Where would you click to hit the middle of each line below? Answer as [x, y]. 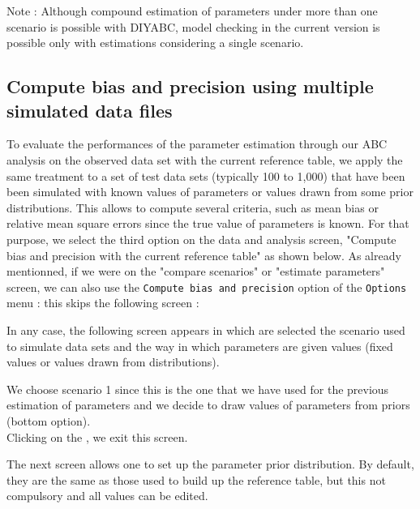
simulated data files [90, 110]
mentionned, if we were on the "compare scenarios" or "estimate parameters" [196, 271]
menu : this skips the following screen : [103, 303]
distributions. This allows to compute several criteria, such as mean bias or [193, 207]
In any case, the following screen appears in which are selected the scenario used [206, 329]
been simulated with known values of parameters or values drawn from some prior [210, 192]
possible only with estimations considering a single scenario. [155, 43]
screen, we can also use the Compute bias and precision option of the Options [207, 287]
